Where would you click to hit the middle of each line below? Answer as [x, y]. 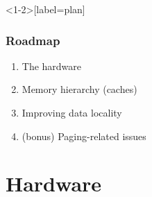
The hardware [52, 66]
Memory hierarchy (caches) [79, 89]
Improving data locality [72, 112]
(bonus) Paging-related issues [84, 136]
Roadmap [33, 40]
